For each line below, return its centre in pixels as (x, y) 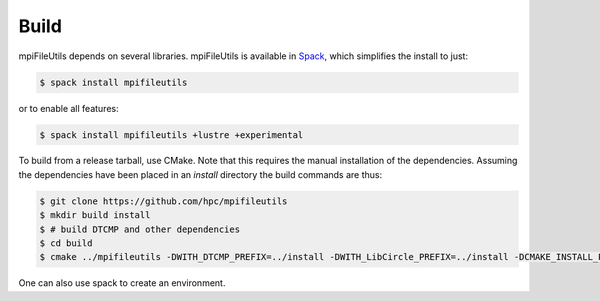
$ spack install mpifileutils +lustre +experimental (171, 134)
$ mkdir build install (95, 215)
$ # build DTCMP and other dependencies (139, 229)
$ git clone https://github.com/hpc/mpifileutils (163, 201)
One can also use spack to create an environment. (122, 283)
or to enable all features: (68, 108)
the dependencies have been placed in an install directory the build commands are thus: (200, 174)
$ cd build (66, 243)
